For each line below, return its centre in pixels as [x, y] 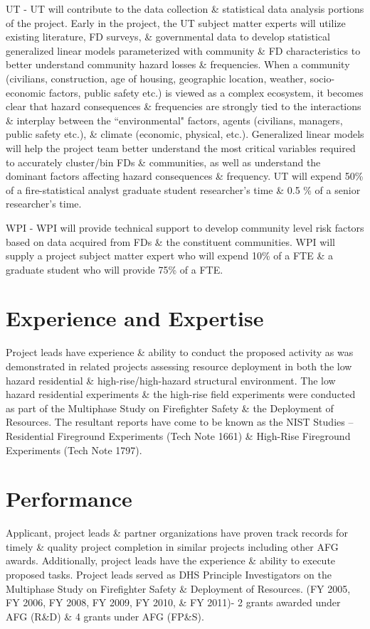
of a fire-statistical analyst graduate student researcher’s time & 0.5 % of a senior [183, 189]
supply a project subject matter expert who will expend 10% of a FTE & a [169, 256]
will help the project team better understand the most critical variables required [181, 147]
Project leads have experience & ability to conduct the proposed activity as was [180, 352]
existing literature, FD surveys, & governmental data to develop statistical [168, 37]
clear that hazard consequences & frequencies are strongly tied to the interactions [184, 106]
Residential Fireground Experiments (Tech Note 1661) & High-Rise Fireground [178, 435]
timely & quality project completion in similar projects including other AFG [172, 546]
